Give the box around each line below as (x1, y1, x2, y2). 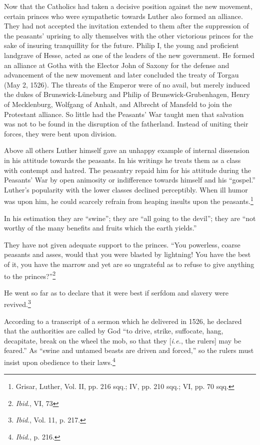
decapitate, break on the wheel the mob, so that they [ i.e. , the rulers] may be (4, 335, 241, 345)
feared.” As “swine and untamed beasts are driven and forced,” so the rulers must (4, 345, 254, 355)
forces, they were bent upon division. (4, 128, 117, 138)
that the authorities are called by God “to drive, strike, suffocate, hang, (4, 325, 223, 336)
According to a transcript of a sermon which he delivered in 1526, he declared (4, 315, 242, 326)
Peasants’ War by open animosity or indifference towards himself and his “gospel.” (4, 174, 255, 185)
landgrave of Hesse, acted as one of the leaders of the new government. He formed (4, 49, 254, 60)
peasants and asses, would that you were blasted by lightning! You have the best (4, 249, 251, 259)
